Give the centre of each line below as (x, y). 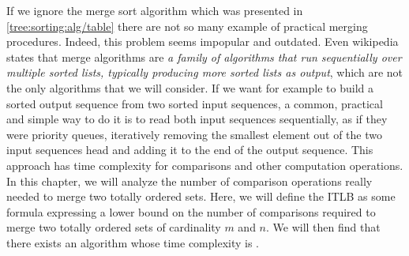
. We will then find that (323, 227)
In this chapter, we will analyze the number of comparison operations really (189, 181)
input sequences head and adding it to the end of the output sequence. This (190, 150)
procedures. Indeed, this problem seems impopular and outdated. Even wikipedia (203, 41)
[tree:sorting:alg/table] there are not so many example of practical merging (187, 26)
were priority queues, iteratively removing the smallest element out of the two (194, 134)
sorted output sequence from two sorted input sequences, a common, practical (195, 103)
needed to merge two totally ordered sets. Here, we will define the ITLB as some (201, 196)
